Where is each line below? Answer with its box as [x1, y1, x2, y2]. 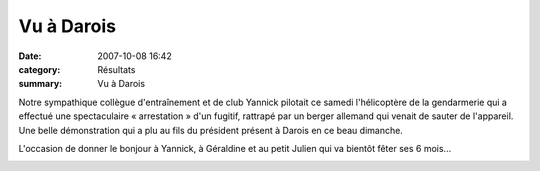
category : [18, 63, 61, 75]
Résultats [97, 63, 136, 75]
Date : [18, 50, 42, 62]
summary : [18, 78, 63, 90]
